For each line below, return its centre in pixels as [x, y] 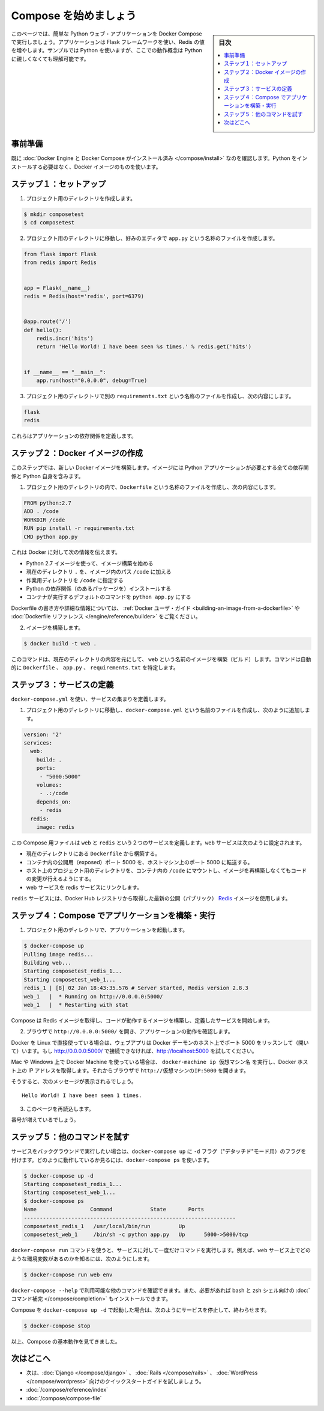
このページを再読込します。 [60, 1109]
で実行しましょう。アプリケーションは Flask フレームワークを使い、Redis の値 [108, 41]
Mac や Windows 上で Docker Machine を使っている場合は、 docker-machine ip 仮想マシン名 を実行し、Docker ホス [160, 1062]
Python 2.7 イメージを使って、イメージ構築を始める [90, 563]
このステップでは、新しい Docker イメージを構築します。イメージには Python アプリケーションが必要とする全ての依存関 [160, 468]
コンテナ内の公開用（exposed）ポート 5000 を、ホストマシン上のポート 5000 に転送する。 [139, 862]
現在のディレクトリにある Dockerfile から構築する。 [93, 853]
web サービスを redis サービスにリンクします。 [84, 887]
